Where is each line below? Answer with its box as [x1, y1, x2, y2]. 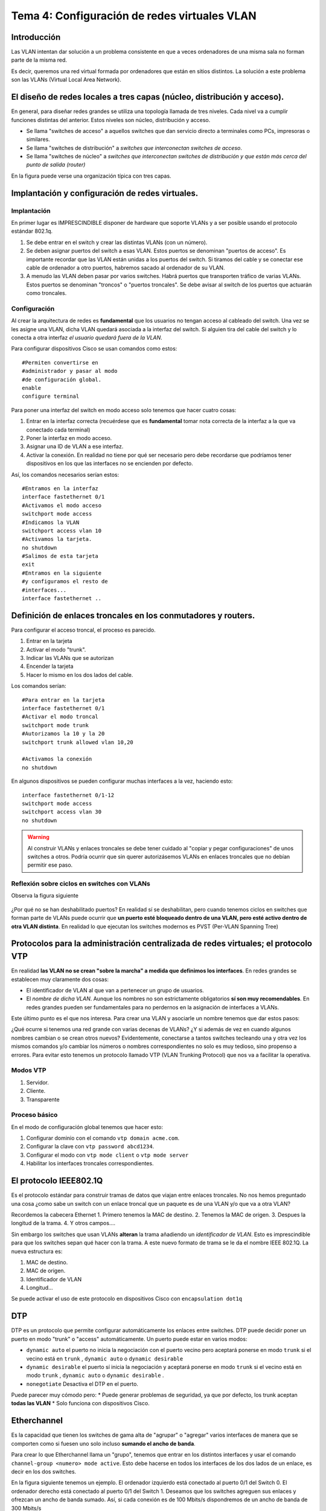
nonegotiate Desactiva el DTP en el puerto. [26, 1380, 139, 1387]
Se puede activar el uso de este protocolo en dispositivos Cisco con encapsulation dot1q [11, 1295, 243, 1302]
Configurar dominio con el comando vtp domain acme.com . [26, 1134, 180, 1142]
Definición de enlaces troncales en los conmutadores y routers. [11, 610, 255, 621]
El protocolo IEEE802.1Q [11, 1176, 103, 1186]
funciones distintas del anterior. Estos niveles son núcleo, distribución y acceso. [11, 116, 211, 123]
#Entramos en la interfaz [22, 485, 99, 492]
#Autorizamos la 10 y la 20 [22, 730, 105, 737]
